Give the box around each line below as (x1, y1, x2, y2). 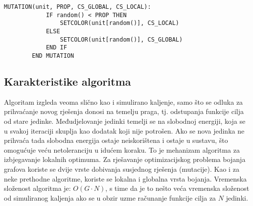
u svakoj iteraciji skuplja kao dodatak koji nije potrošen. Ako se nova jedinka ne (4, 125, 245, 136)
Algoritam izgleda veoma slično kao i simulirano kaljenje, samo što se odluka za (4, 96, 243, 107)
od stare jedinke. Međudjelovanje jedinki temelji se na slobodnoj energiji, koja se (4, 115, 246, 126)
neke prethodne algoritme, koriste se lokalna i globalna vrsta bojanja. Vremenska (4, 173, 247, 183)
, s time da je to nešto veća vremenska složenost (105, 183, 250, 193)
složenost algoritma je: (4, 183, 71, 193)
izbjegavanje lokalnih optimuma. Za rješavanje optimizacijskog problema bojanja (4, 154, 246, 164)
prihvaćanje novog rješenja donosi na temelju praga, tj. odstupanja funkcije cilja (4, 106, 244, 116)
